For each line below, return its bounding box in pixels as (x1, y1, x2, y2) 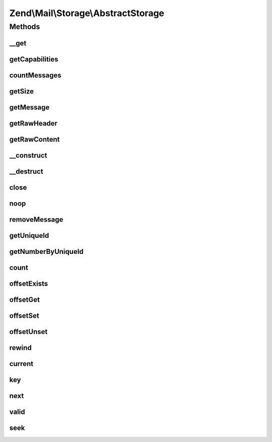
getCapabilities (9, 55, 58, 63)
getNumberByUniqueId (9, 247, 84, 256)
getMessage (9, 103, 50, 112)
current (9, 360, 34, 368)
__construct (9, 151, 47, 159)
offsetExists (9, 279, 48, 288)
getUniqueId (9, 231, 49, 240)
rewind (9, 343, 32, 352)
